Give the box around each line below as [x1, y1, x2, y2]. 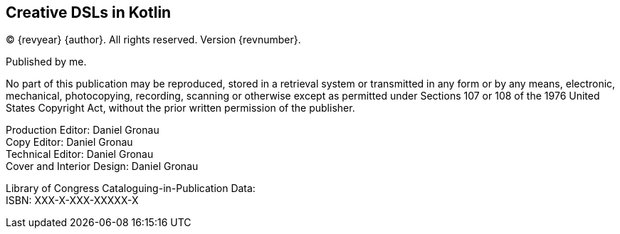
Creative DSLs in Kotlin [6, 4, 172, 21]
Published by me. [6, 55, 87, 68]
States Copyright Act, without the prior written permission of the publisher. [6, 102, 355, 115]
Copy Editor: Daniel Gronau [6, 136, 133, 149]
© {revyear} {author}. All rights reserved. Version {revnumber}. [6, 33, 301, 46]
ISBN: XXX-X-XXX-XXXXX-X [6, 194, 139, 207]
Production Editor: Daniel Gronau [6, 124, 159, 137]
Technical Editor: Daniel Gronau [6, 148, 154, 161]
